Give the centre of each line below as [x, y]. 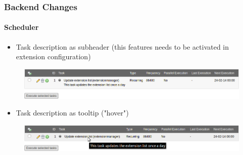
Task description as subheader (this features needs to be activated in [123, 46]
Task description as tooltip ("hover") [72, 113]
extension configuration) [53, 56]
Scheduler [22, 27]
